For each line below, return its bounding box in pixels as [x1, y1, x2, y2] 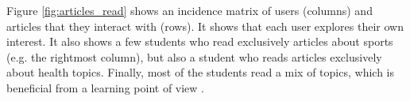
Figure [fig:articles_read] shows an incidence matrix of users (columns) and [6, 2, 373, 18]
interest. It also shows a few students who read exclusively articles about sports [6, 33, 393, 50]
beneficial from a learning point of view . [6, 79, 205, 95]
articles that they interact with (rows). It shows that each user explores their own [6, 17, 404, 34]
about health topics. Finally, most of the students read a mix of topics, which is [6, 64, 394, 80]
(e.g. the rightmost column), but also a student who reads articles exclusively [6, 48, 382, 65]
